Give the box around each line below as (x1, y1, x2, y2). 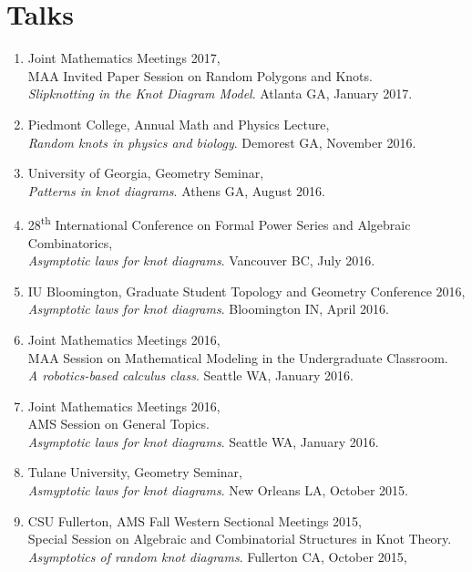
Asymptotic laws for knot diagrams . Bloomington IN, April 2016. (27, 299, 389, 318)
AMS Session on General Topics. (27, 414, 210, 433)
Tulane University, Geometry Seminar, (27, 463, 242, 482)
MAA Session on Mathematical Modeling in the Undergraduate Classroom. (27, 348, 448, 367)
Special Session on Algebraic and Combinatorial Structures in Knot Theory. (27, 529, 452, 548)
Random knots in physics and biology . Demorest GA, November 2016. (27, 132, 416, 151)
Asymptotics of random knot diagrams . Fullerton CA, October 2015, (27, 546, 407, 566)
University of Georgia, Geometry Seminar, (27, 163, 264, 182)
